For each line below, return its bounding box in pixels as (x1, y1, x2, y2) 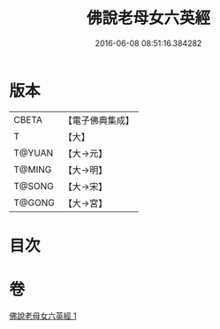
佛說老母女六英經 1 (9, 310, 77, 321)
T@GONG (13, 196, 55, 209)
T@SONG (13, 180, 55, 192)
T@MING (13, 163, 52, 175)
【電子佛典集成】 (63, 114, 134, 126)
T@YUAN (13, 147, 54, 159)
